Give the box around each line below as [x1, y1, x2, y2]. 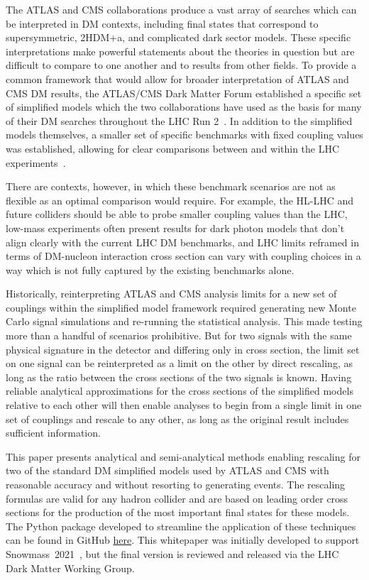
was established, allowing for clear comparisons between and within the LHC [6, 141, 340, 155]
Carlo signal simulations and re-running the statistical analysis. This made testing [6, 314, 363, 329]
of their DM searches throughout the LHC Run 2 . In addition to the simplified [6, 113, 353, 128]
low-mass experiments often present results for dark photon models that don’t [6, 220, 345, 235]
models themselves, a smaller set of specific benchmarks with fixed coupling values [6, 127, 363, 142]
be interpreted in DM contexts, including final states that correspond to [6, 16, 319, 31]
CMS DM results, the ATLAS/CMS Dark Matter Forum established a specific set [6, 85, 362, 100]
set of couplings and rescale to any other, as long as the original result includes [6, 411, 349, 426]
